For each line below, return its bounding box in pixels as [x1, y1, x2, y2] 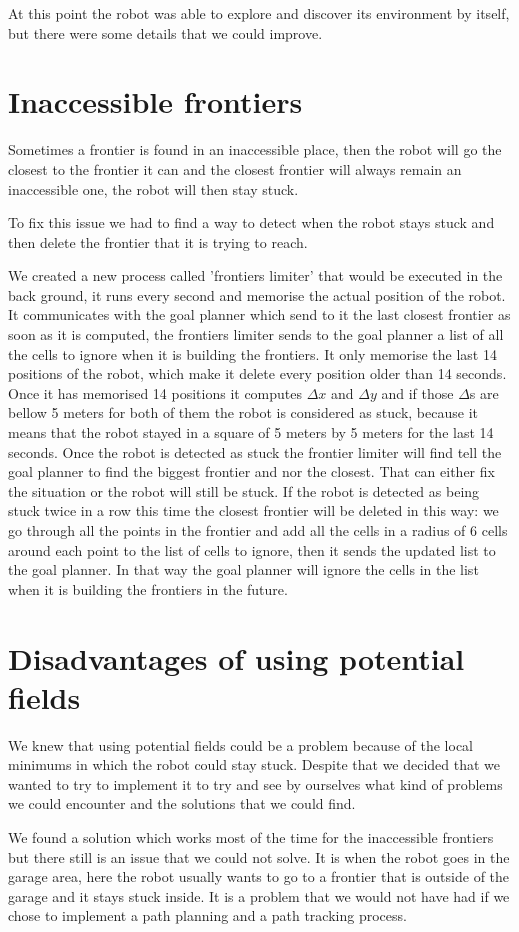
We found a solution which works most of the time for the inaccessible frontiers [8, 827, 494, 848]
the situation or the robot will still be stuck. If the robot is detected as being [8, 480, 480, 501]
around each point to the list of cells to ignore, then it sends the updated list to [8, 539, 496, 560]
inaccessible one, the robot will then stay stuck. [8, 178, 299, 199]
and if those [381, 382, 454, 403]
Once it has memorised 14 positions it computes [8, 382, 302, 403]
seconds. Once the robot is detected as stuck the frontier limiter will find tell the [8, 441, 502, 462]
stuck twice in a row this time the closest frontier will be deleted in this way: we [8, 500, 499, 521]
